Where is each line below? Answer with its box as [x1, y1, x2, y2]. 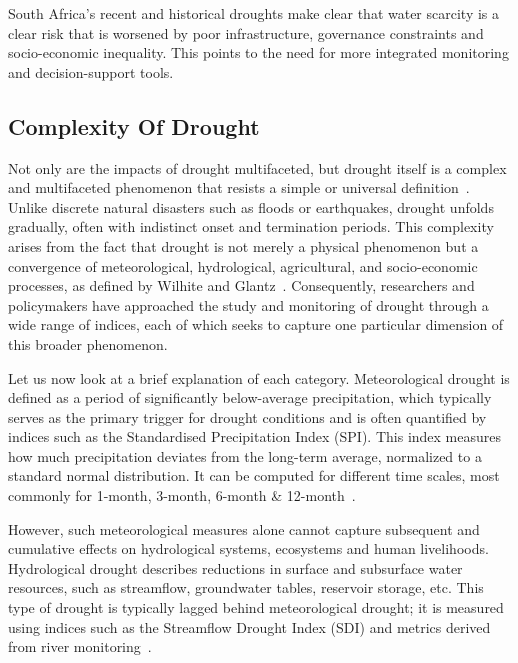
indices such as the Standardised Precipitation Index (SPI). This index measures [8, 426, 502, 447]
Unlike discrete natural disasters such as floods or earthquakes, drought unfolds [8, 196, 494, 217]
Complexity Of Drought [8, 110, 260, 141]
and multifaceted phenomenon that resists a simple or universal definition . [8, 177, 470, 198]
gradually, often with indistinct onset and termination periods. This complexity [8, 216, 494, 237]
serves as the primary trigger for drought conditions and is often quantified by [8, 406, 487, 427]
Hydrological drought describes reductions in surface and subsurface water [8, 557, 463, 578]
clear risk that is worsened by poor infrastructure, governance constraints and [8, 22, 484, 43]
